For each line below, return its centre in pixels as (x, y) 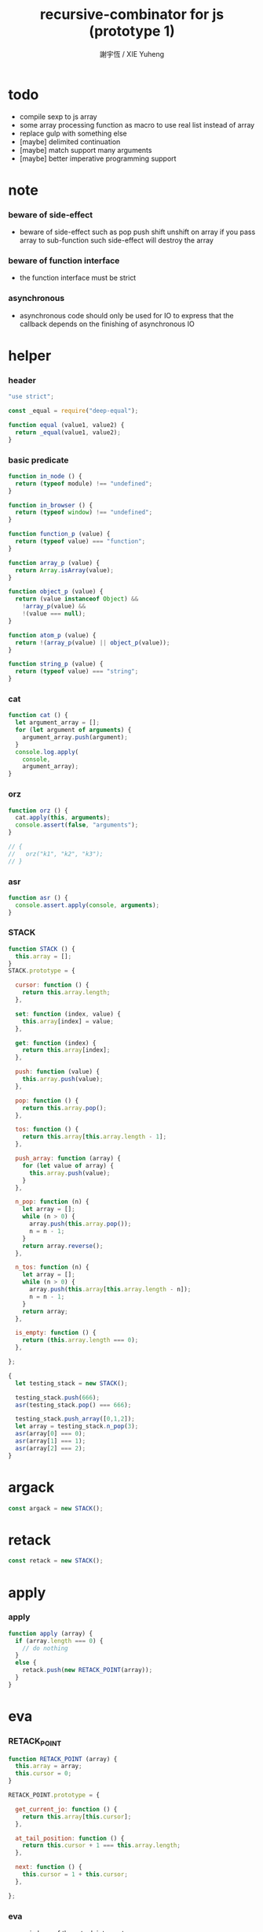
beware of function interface (64, 261)
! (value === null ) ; (54, 614)
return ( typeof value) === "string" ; (77, 671)
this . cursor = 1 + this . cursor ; (75, 1874)
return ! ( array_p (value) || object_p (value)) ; (93, 643)
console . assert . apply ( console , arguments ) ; (87, 905)
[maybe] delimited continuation (70, 141)
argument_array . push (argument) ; (75, 737)
